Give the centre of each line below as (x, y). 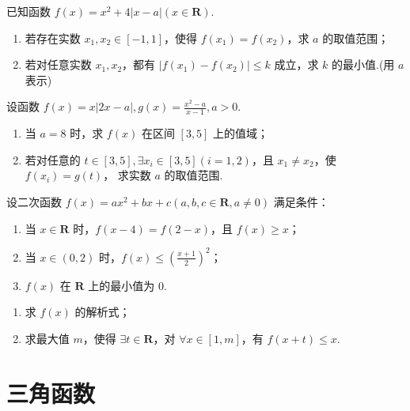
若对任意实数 (58, 64)
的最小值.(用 (363, 64)
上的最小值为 (121, 285)
